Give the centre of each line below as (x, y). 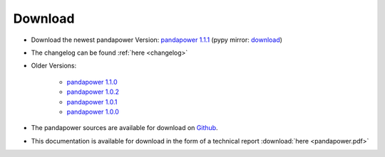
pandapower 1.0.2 (93, 92)
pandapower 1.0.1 (92, 102)
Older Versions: (54, 66)
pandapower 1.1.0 (92, 82)
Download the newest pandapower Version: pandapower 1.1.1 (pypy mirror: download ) (157, 40)
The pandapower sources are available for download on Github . (124, 128)
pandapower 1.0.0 (93, 112)
